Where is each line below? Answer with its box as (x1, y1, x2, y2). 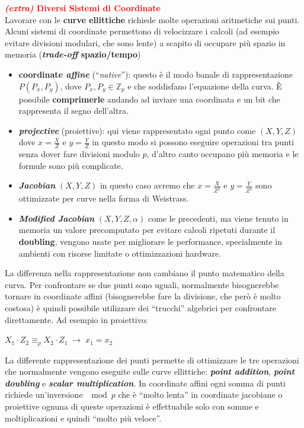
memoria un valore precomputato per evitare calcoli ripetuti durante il (18, 223, 276, 236)
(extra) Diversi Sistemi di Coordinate (5, 2, 161, 14)
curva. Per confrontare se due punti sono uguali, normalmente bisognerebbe (5, 278, 279, 290)
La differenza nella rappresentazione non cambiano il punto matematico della (5, 267, 284, 279)
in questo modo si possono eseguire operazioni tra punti (92, 136, 295, 148)
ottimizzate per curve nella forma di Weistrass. (18, 192, 189, 205)
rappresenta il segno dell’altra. (18, 104, 129, 117)
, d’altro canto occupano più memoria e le (146, 148, 299, 160)
